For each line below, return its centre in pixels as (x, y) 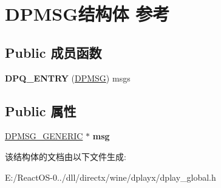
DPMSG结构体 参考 (87, 14)
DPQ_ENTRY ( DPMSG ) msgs (68, 78)
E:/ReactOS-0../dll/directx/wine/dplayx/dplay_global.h (110, 177)
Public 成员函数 (53, 52)
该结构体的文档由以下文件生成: (66, 156)
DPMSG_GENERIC (44, 136)
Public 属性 (41, 110)
